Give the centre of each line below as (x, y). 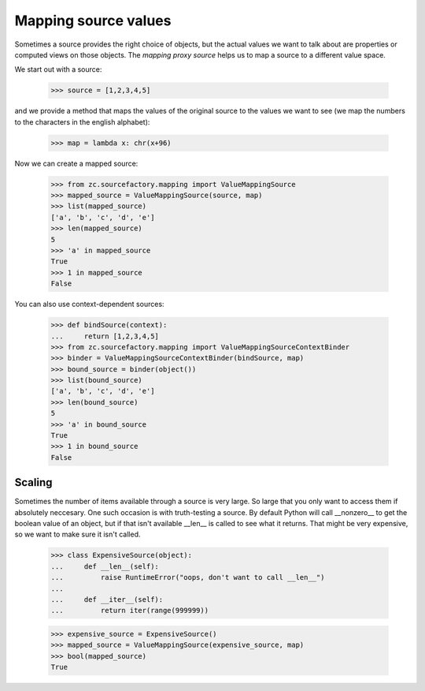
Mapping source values (93, 21)
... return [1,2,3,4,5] (105, 336)
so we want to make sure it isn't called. (78, 534)
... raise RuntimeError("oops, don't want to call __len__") (188, 577)
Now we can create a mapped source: (76, 163)
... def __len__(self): (105, 566)
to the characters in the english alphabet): (82, 121)
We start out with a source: (58, 69)
